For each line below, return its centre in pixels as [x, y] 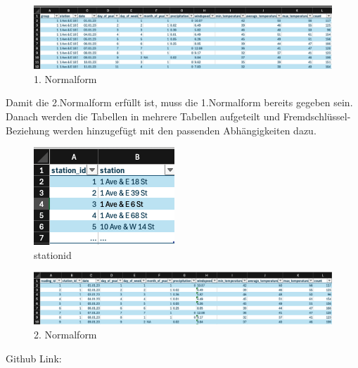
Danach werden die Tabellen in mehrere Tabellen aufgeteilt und [143, 116]
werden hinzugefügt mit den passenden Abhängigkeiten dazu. [185, 130]
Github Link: [34, 358]
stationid [53, 254]
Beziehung [28, 130]
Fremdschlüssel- [317, 116]
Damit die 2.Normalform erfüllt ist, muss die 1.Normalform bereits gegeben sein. [179, 102]
